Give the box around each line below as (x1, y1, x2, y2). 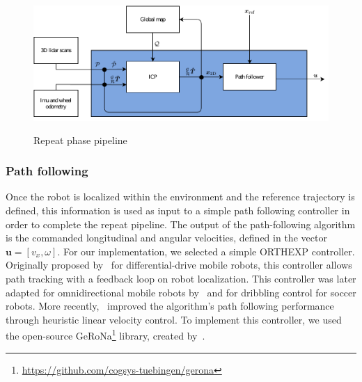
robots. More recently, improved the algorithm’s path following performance (6, 299, 334, 313)
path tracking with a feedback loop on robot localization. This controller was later (6, 271, 356, 285)
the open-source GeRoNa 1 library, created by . (6, 326, 205, 342)
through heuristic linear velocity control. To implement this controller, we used (6, 312, 342, 326)
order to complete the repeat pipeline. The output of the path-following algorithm (6, 216, 356, 231)
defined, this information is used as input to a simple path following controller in (6, 203, 350, 217)
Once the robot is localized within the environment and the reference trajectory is (6, 189, 355, 204)
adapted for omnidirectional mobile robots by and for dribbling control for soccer (6, 285, 356, 299)
